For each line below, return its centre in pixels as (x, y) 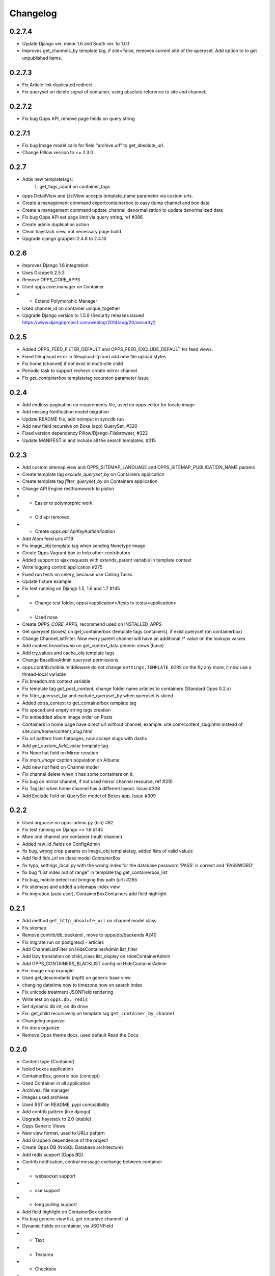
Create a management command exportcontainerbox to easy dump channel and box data (116, 203)
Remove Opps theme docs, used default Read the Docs (80, 1035)
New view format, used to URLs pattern (64, 1133)
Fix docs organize (41, 1028)
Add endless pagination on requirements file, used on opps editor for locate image (109, 404)
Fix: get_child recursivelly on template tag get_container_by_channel (99, 1014)
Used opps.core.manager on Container (63, 287)
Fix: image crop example (48, 971)
